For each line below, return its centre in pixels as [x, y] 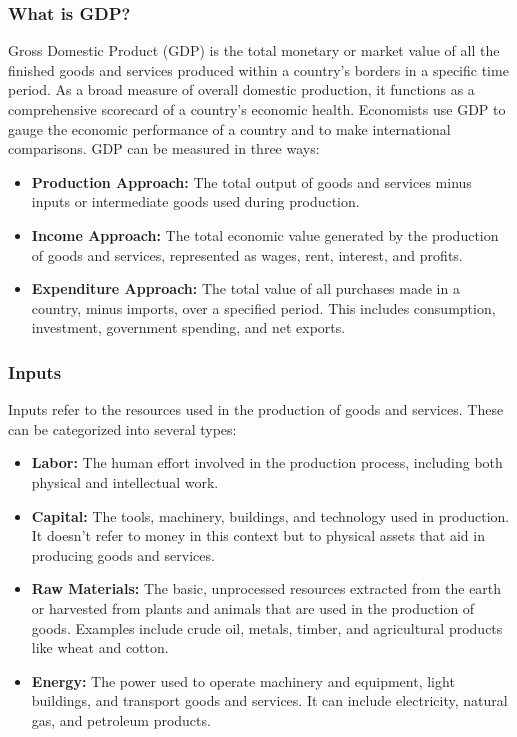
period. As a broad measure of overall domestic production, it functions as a [241, 89]
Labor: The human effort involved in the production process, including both [267, 462]
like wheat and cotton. [100, 647]
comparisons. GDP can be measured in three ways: [164, 148]
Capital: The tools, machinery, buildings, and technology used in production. [270, 515]
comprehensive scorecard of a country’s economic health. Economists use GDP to [257, 109]
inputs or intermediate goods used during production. [195, 201]
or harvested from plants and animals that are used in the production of [253, 607]
